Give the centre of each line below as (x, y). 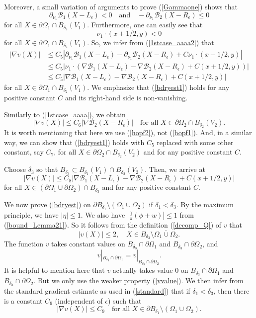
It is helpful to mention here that (54, 270)
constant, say (24, 152)
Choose (15, 169)
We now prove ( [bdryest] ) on (47, 204)
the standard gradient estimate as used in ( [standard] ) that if (97, 290)
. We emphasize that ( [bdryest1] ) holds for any (158, 87)
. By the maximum (205, 204)
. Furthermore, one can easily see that (145, 25)
